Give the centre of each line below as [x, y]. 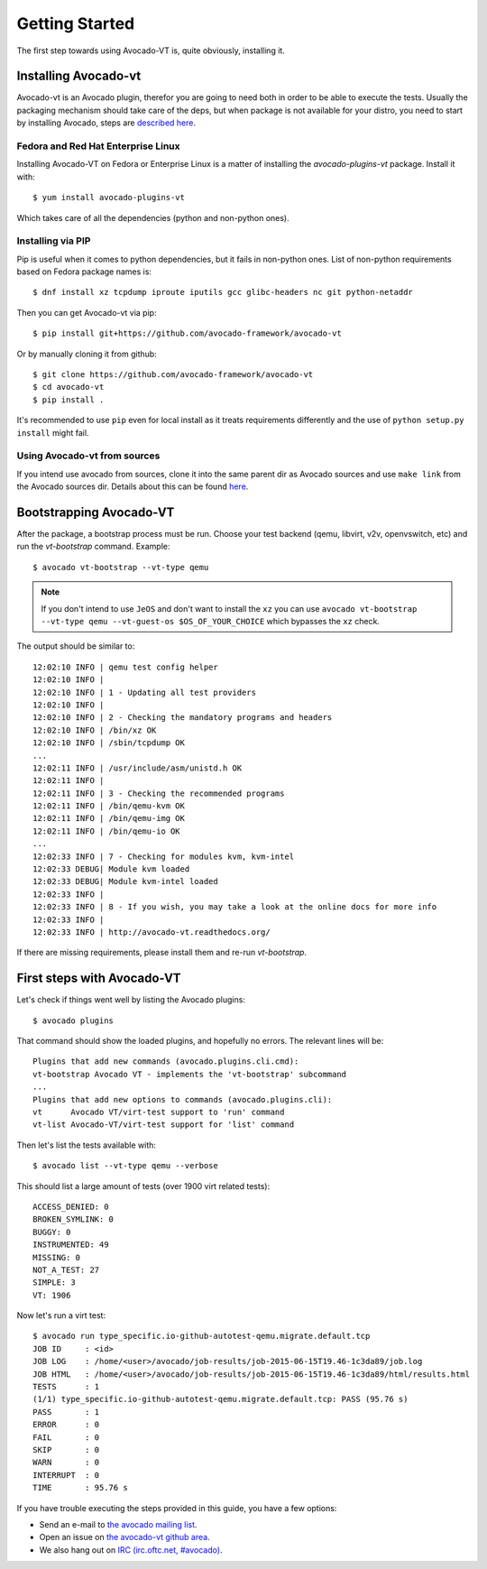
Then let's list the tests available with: [87, 1145]
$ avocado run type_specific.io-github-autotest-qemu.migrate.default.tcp [202, 1336]
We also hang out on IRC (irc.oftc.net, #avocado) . [131, 1550]
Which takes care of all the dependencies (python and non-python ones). [153, 217]
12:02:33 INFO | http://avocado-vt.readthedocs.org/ [152, 932]
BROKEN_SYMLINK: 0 [74, 1219]
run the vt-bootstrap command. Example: [93, 547]
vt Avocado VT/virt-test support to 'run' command [159, 1112]
